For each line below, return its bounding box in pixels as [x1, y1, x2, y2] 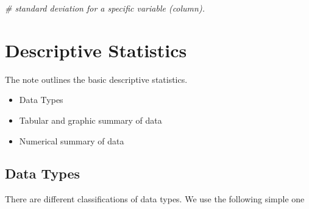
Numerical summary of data [19, 134, 124, 147]
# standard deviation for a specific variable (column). [5, 2, 205, 14]
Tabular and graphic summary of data [19, 113, 162, 126]
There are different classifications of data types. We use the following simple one [5, 193, 305, 205]
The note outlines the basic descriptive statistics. [5, 73, 188, 85]
